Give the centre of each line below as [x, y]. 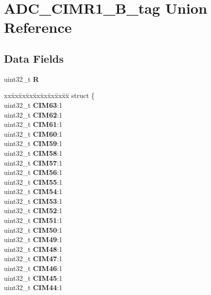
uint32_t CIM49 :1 [33, 239]
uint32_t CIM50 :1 [33, 230]
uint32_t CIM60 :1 [33, 134]
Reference [38, 27]
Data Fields [34, 58]
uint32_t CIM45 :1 [33, 278]
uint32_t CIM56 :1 [33, 172]
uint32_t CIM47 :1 [33, 258]
